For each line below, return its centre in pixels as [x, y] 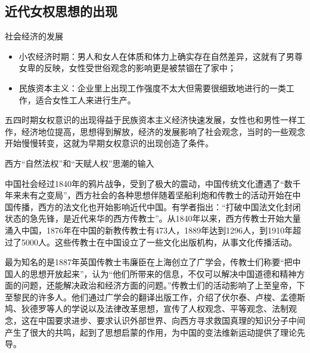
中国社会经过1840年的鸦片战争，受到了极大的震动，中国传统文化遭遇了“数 [149, 183]
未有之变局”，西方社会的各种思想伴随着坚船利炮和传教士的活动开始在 [157, 195]
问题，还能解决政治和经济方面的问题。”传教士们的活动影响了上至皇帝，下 [163, 285]
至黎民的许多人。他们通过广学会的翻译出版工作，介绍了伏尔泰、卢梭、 [142, 297]
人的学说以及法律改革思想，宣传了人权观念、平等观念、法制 [171, 309]
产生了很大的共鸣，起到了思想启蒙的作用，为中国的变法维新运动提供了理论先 [155, 332]
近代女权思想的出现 [61, 11]
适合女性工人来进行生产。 [86, 99]
